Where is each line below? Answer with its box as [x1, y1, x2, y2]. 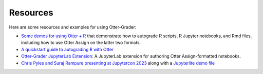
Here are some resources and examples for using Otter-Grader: [9, 24, 136, 30]
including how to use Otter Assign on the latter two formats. [21, 40, 141, 45]
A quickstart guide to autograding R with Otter [21, 46, 114, 52]
